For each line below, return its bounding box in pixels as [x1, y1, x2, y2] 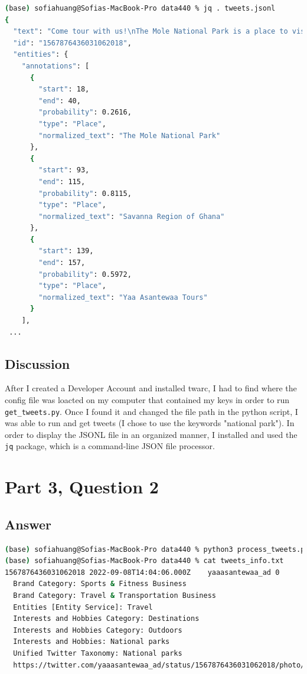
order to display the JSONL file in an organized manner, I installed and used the [5, 428, 298, 440]
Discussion [5, 354, 70, 372]
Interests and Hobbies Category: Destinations [13, 614, 200, 623]
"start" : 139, [38, 247, 94, 256]
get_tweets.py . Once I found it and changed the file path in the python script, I [5, 405, 298, 417]
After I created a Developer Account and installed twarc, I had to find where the [5, 382, 297, 394]
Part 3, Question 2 [5, 475, 159, 499]
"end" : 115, [38, 177, 86, 186]
